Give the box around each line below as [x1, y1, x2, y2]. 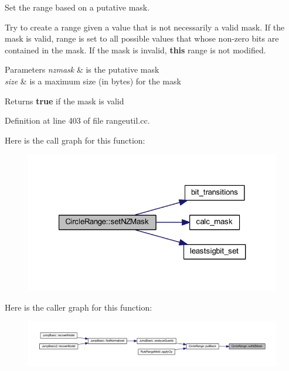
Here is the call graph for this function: [5, 134, 145, 146]
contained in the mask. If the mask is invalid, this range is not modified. [5, 43, 266, 56]
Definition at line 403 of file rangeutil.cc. [5, 114, 150, 127]
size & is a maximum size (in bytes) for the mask [5, 74, 181, 87]
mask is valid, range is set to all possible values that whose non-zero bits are [5, 32, 279, 45]
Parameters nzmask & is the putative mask [5, 63, 159, 76]
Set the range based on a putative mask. [5, 1, 150, 13]
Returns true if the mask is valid [5, 94, 124, 107]
